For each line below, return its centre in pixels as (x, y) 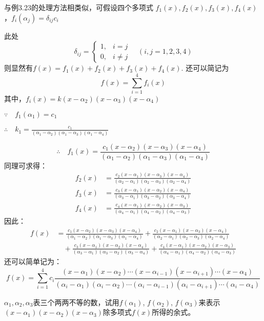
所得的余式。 (174, 312)
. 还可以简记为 (205, 68)
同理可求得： (26, 165)
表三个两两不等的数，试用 (76, 302)
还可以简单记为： (33, 261)
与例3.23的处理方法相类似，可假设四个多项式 (79, 7)
